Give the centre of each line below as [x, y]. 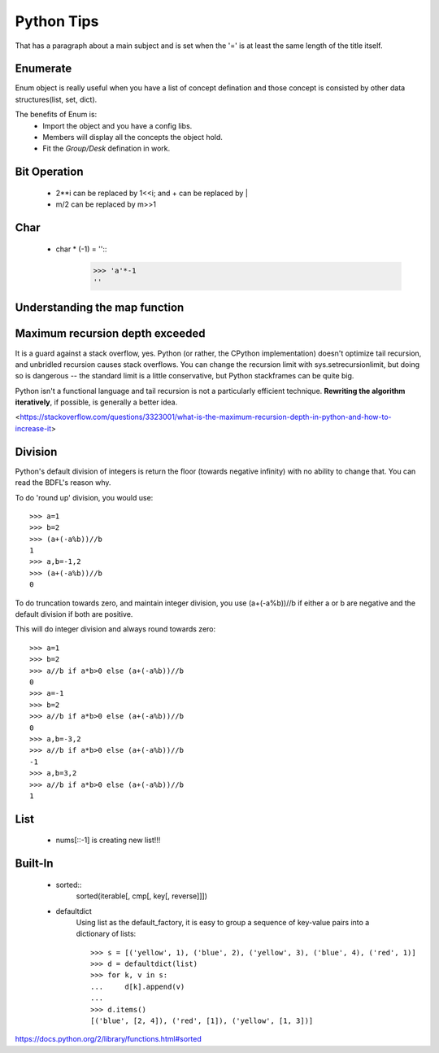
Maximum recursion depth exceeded [110, 334]
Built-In [34, 864]
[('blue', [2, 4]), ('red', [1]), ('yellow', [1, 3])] [202, 1021]
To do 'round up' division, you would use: [84, 497]
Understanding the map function [100, 308]
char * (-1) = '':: [81, 249]
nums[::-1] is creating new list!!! [108, 840]
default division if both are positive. [74, 614]
